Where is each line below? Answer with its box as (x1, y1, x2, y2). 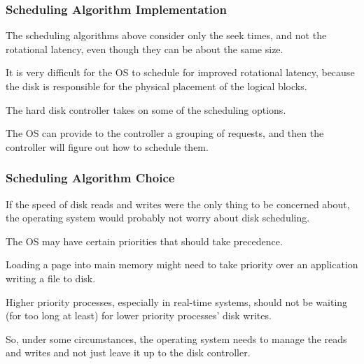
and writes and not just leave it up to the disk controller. (6, 345, 251, 360)
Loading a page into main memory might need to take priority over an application (6, 257, 358, 272)
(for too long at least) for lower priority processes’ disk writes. (6, 308, 272, 323)
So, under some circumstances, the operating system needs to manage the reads (6, 331, 347, 346)
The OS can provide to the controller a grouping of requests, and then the (6, 126, 324, 140)
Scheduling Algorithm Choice (6, 169, 175, 187)
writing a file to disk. (6, 270, 96, 285)
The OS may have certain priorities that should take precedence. (6, 233, 283, 248)
